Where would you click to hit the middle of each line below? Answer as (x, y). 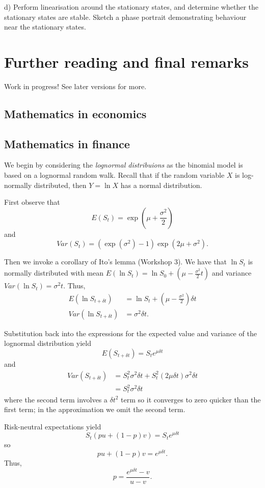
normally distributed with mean (54, 273)
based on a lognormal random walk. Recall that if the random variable (114, 175)
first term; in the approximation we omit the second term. (95, 409)
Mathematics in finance (67, 143)
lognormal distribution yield (48, 343)
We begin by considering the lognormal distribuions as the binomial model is (124, 165)
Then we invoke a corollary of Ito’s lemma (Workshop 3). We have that (115, 262)
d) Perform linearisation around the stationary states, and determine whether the (131, 7)
